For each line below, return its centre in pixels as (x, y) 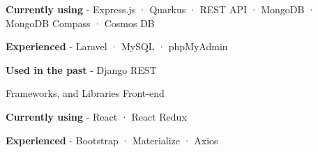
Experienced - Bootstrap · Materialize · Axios (112, 140)
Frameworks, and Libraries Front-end (85, 93)
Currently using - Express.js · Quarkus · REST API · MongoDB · (160, 9)
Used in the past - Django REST (81, 69)
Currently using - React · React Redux (96, 116)
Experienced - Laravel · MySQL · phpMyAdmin (117, 46)
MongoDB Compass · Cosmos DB (80, 23)
